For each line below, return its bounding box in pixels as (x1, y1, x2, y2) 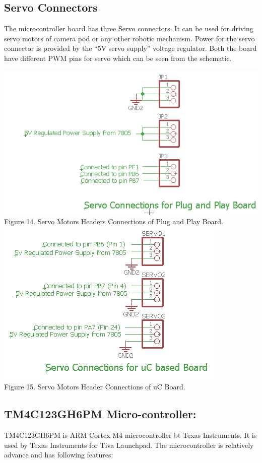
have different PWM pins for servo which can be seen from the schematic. (4, 52, 232, 63)
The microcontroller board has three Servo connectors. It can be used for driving (4, 23, 253, 34)
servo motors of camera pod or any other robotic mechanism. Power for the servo (4, 33, 255, 43)
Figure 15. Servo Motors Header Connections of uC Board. (4, 381, 185, 392)
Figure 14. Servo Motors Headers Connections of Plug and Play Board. (4, 216, 223, 227)
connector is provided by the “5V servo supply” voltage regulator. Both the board (4, 43, 257, 53)
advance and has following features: (4, 449, 113, 460)
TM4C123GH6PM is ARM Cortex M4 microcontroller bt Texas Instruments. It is (4, 430, 257, 440)
